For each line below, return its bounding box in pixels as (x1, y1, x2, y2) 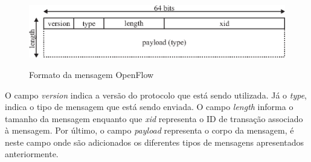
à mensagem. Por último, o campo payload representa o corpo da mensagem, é (5, 124, 294, 137)
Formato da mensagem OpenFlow (29, 68, 154, 80)
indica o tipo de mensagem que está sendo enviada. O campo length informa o (5, 100, 293, 113)
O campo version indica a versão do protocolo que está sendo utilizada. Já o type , (5, 88, 307, 101)
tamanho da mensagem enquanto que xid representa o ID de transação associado (5, 112, 303, 125)
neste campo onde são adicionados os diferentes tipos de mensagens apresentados (5, 135, 304, 148)
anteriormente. (5, 147, 59, 160)
